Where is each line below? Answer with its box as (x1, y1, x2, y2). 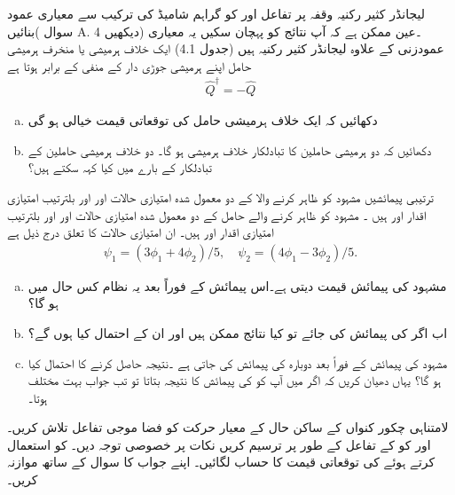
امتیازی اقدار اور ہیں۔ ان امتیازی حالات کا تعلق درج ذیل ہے (7, 223, 274, 241)
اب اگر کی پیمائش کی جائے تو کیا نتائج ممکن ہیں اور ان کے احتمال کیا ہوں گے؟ (27, 323, 448, 342)
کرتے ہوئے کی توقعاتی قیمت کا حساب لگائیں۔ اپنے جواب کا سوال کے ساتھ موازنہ (7, 452, 435, 471)
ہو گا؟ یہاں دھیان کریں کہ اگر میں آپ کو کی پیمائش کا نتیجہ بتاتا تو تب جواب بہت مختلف (27, 371, 442, 389)
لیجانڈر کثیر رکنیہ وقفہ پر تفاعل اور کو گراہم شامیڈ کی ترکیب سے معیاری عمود (7, 4, 425, 22)
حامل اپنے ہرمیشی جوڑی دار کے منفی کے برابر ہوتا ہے (7, 56, 252, 75)
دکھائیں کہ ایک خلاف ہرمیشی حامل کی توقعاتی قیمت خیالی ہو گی (27, 111, 378, 130)
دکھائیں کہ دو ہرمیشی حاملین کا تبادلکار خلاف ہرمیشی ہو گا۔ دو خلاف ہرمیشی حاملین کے (27, 140, 432, 159)
